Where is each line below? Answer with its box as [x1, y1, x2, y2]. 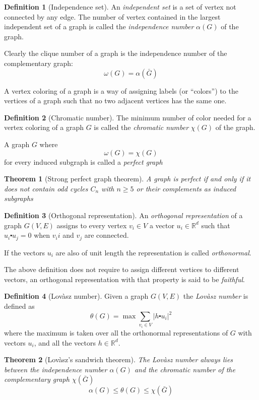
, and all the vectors [34, 337, 96, 348]
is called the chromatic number [94, 122, 189, 132]
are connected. [84, 230, 129, 240]
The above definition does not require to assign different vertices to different [4, 264, 239, 275]
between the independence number [4, 364, 107, 374]
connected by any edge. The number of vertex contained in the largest [4, 11, 221, 22]
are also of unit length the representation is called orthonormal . [55, 247, 251, 257]
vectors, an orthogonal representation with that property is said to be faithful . [4, 274, 245, 284]
